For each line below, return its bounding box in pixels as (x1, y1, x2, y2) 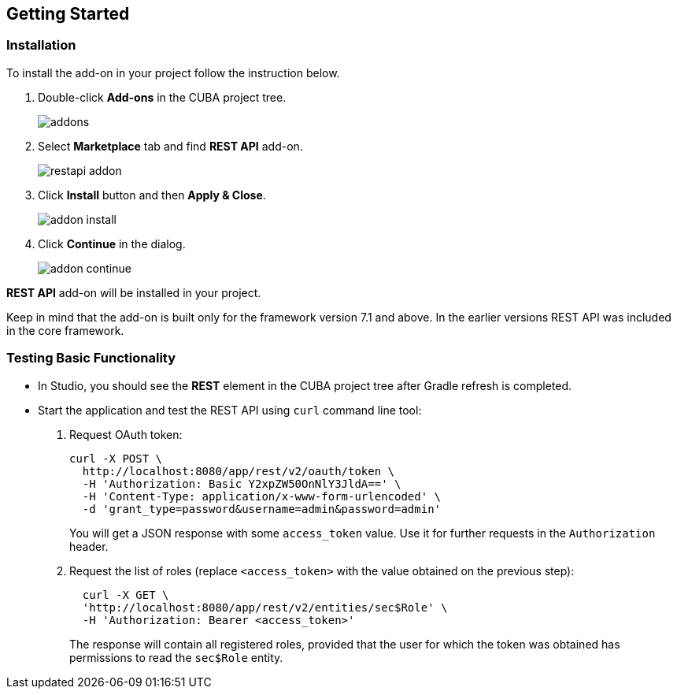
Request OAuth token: (69, 427, 183, 441)
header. (69, 539, 109, 553)
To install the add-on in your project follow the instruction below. (6, 65, 340, 80)
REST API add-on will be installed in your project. (6, 285, 261, 299)
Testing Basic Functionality (6, 350, 176, 366)
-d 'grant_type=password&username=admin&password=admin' (82, 502, 442, 515)
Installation (6, 37, 76, 54)
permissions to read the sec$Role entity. (69, 650, 283, 664)
